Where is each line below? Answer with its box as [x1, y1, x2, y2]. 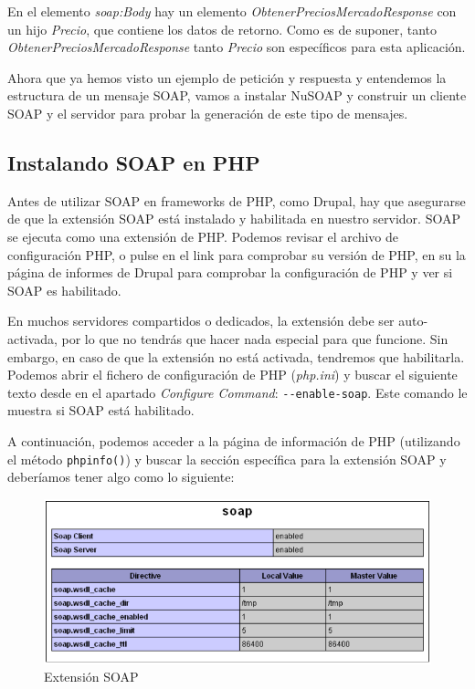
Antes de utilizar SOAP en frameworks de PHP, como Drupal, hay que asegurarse [7, 191, 466, 210]
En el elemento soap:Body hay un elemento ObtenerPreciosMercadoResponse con [7, 2, 457, 20]
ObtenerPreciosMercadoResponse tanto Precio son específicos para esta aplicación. [7, 37, 466, 57]
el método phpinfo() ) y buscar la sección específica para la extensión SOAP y [7, 449, 447, 468]
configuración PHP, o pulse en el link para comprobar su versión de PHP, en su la [7, 245, 466, 264]
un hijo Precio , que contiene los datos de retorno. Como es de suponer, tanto [7, 19, 438, 38]
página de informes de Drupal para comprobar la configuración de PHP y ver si [7, 263, 453, 282]
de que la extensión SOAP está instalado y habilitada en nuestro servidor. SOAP [7, 209, 460, 228]
